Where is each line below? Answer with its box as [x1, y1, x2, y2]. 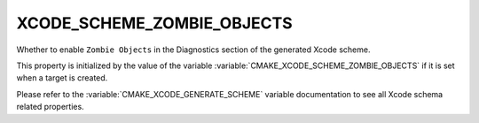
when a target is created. [16, 73, 108, 83]
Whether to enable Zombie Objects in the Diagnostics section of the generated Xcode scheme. [16, 44, 371, 55]
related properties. [16, 102, 84, 112]
